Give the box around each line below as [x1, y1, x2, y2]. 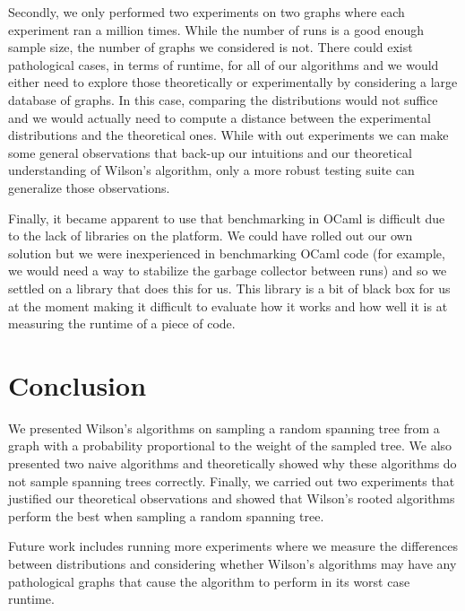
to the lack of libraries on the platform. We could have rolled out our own [8, 226, 413, 245]
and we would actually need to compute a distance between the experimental [8, 108, 431, 127]
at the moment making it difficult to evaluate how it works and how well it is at [8, 296, 448, 315]
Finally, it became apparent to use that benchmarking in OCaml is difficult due [8, 208, 445, 227]
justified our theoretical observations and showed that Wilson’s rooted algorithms [8, 489, 455, 508]
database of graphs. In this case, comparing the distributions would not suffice [8, 90, 438, 109]
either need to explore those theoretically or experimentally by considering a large [8, 73, 458, 92]
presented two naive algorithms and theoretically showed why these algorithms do [8, 454, 457, 472]
